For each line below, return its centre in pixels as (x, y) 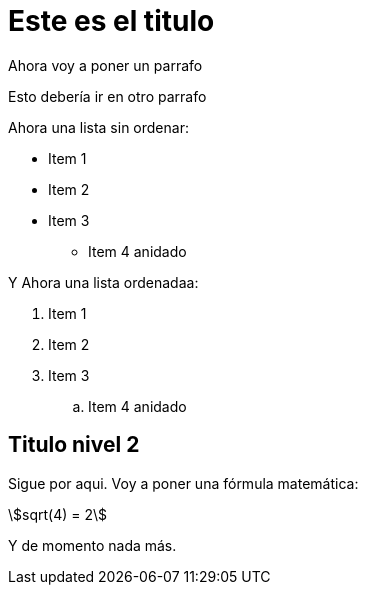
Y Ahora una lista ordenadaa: (103, 282)
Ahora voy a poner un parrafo (105, 65)
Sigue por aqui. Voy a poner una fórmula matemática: (183, 483)
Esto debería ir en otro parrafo (107, 96)
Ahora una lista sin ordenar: (98, 127)
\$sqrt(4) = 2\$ (58, 514)
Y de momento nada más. (92, 545)
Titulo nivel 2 (74, 445)
